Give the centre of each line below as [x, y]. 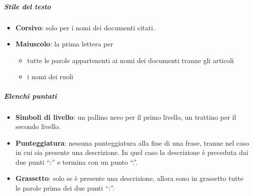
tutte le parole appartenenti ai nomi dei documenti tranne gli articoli [130, 60]
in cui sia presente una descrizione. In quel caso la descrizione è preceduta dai [132, 152]
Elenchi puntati [30, 96]
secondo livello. [38, 126]
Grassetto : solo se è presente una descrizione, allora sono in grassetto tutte [129, 178]
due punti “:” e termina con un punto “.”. [77, 162]
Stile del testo [27, 6]
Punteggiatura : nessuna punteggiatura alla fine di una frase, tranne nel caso [132, 142]
